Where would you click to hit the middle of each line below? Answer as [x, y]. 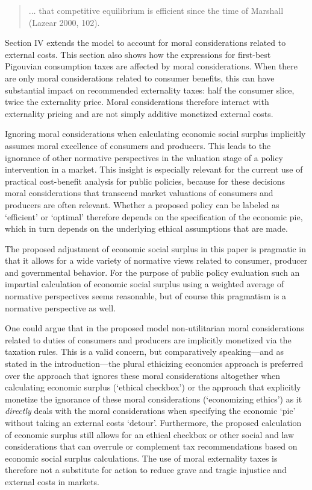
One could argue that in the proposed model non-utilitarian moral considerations [154, 328]
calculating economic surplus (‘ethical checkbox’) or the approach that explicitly [153, 387]
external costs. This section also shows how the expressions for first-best [138, 54]
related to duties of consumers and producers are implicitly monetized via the [148, 339]
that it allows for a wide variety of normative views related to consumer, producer [156, 260]
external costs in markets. [52, 481]
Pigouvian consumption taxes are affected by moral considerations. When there [151, 66]
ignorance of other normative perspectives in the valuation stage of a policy [144, 157]
